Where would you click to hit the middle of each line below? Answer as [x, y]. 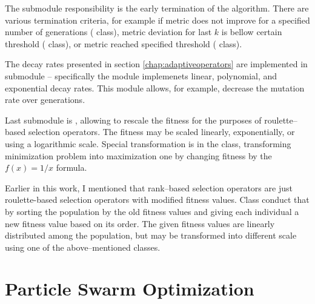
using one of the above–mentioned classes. [83, 247]
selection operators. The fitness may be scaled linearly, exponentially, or [161, 132]
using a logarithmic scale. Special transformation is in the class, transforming [148, 143]
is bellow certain [252, 32]
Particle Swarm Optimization [130, 289]
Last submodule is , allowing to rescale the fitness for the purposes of [133, 120]
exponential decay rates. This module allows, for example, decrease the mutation [155, 88]
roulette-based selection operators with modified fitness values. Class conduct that [157, 200]
